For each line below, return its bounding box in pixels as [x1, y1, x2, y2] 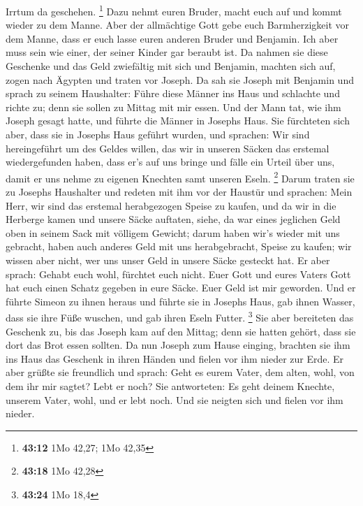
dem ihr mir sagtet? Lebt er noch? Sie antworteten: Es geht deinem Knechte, [6, 379, 335, 393]
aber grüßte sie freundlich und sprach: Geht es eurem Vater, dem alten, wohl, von [6, 365, 355, 379]
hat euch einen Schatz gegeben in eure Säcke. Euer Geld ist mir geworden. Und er [6, 280, 356, 295]
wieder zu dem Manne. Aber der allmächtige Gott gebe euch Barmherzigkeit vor [6, 17, 350, 32]
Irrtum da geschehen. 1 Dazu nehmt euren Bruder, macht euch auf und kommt [6, 2, 342, 18]
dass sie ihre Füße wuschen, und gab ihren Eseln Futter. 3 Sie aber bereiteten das [6, 308, 354, 325]
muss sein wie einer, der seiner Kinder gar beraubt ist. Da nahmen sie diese [6, 45, 328, 59]
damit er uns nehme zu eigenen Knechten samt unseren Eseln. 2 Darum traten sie [6, 168, 355, 185]
